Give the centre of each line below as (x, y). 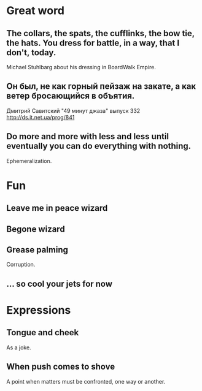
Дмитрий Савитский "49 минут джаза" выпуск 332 (73, 110)
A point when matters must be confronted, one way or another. (86, 381)
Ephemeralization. (29, 161)
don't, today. (31, 52)
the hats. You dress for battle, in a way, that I (93, 43)
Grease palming (37, 250)
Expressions (39, 310)
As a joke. (19, 347)
